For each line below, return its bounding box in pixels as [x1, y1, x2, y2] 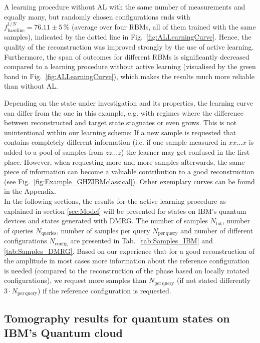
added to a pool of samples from [4, 146, 103, 157]
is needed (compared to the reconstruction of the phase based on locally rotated [4, 265, 249, 275]
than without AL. [4, 81, 58, 91]
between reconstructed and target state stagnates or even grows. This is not [4, 117, 237, 128]
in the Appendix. [4, 186, 56, 196]
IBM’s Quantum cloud [4, 325, 123, 340]
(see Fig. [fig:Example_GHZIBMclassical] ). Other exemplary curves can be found [4, 176, 255, 186]
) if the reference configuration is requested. [37, 285, 171, 295]
